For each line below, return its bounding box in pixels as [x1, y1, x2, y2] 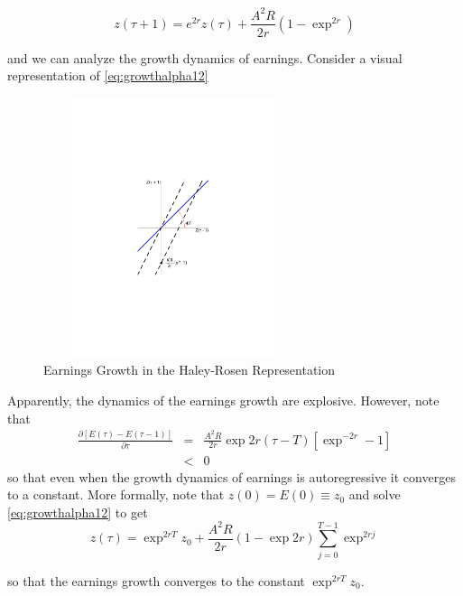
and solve [348, 485, 401, 504]
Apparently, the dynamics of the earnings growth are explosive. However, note [7, 390, 440, 409]
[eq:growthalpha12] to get [7, 502, 148, 521]
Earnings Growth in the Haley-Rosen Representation [43, 360, 336, 379]
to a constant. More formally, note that [7, 485, 225, 504]
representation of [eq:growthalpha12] [7, 66, 208, 85]
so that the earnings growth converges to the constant [7, 571, 305, 590]
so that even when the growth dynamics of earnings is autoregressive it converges [7, 467, 456, 486]
